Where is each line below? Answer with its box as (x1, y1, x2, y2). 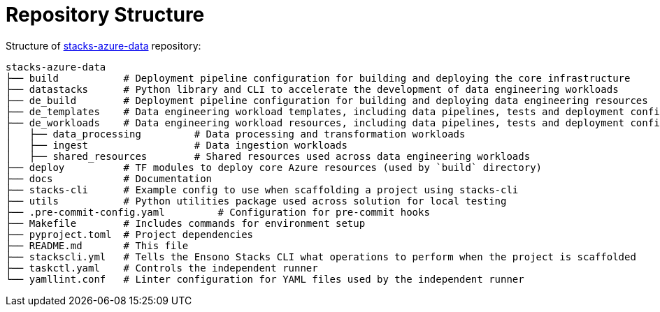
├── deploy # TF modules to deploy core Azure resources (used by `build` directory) (6, 161, 543, 173)
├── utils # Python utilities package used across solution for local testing (6, 195, 507, 207)
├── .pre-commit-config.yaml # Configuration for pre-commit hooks (6, 206, 430, 218)
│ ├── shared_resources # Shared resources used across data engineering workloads (6, 150, 531, 162)
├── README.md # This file (6, 239, 189, 251)
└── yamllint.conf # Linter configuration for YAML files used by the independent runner (6, 273, 524, 285)
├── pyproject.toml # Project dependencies (6, 228, 254, 240)
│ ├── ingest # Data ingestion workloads (6, 139, 347, 151)
